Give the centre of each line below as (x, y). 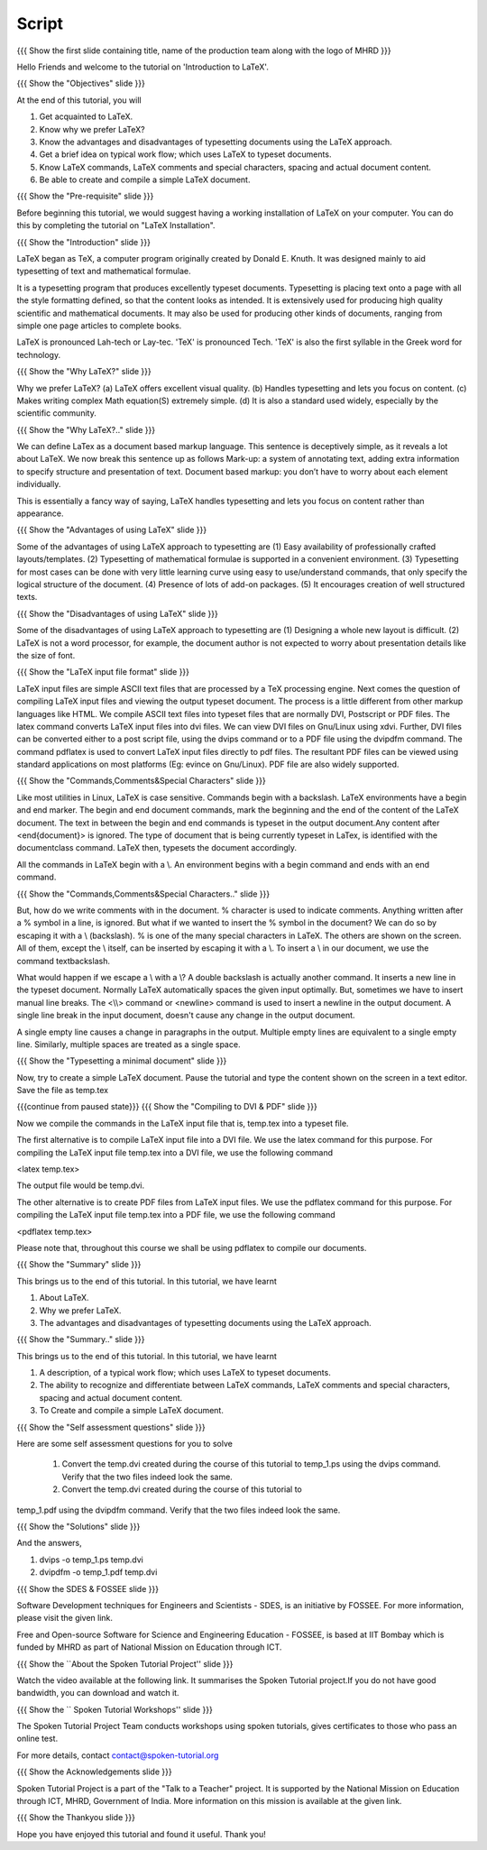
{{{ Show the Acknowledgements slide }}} (94, 1772)
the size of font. (46, 655)
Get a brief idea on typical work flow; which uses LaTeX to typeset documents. (185, 154)
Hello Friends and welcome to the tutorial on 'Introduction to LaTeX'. (143, 67)
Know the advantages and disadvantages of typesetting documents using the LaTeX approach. (216, 142)
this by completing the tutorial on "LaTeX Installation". (116, 225)
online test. (37, 1739)
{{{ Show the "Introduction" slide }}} (83, 242)
